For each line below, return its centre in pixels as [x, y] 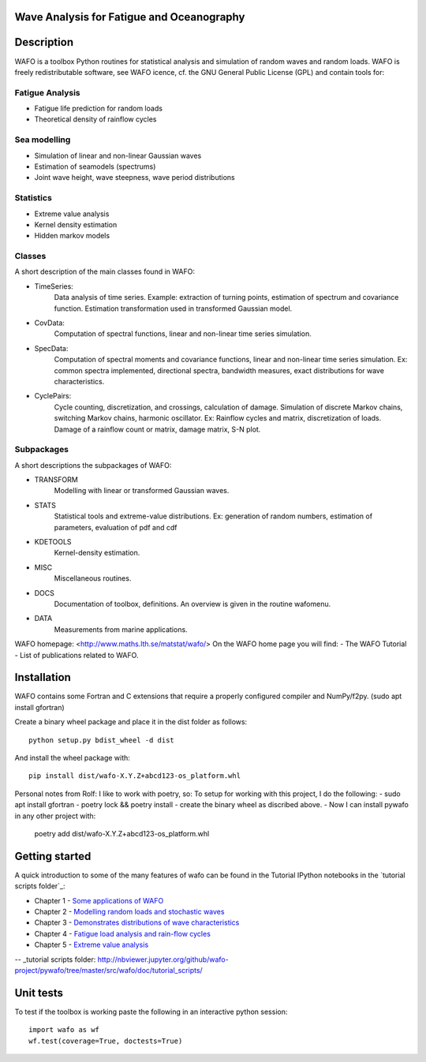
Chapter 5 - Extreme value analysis [92, 945]
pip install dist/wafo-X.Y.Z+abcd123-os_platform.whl [135, 776]
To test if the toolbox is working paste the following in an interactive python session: [151, 1012]
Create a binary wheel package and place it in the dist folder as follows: [131, 722]
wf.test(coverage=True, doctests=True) [106, 1041]
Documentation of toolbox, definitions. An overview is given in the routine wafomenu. [192, 604]
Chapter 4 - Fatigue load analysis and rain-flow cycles [122, 933]
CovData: [49, 323]
